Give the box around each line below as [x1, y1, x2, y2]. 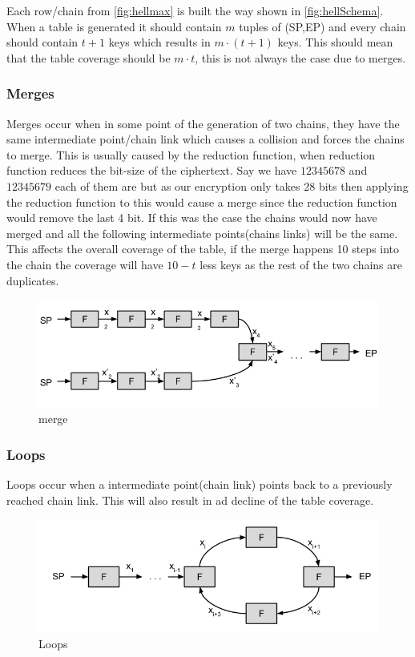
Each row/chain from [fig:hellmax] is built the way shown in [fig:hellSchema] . [6, 2, 384, 18]
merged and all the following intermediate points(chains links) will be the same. [6, 224, 398, 241]
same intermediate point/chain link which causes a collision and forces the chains [6, 131, 405, 147]
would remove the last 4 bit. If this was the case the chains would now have [6, 209, 377, 226]
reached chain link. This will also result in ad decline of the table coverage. [6, 491, 374, 508]
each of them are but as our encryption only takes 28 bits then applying [54, 177, 409, 194]
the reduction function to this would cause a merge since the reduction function [6, 193, 397, 210]
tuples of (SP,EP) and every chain [239, 18, 406, 34]
